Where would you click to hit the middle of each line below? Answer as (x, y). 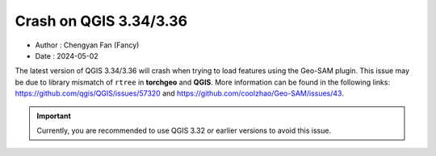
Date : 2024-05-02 (67, 55)
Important (54, 116)
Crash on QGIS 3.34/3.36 (101, 21)
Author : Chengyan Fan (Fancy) (87, 45)
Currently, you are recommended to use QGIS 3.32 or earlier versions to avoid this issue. (184, 130)
